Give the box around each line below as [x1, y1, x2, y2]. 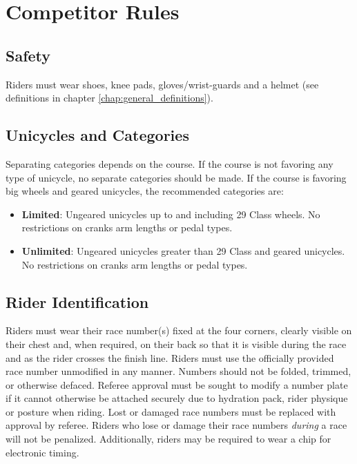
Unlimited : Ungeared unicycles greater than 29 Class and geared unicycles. [21, 243, 345, 258]
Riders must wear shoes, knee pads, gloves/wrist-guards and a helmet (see [6, 77, 319, 91]
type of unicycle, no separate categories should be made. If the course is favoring [6, 170, 347, 184]
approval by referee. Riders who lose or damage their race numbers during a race [6, 418, 347, 432]
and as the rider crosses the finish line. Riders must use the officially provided [6, 350, 334, 365]
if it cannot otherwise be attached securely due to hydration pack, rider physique [6, 391, 348, 405]
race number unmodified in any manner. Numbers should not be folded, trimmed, [6, 364, 351, 378]
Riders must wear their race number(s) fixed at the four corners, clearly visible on [6, 323, 352, 338]
